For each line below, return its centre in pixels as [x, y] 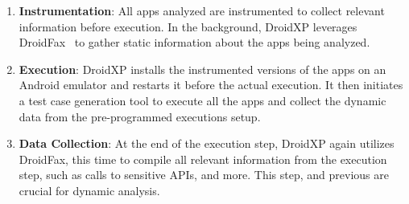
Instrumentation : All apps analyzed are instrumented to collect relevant [202, 10]
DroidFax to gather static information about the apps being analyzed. [194, 42]
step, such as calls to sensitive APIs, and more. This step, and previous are [204, 175]
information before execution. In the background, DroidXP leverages [188, 26]
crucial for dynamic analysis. [89, 190]
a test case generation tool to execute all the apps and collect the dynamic [202, 100]
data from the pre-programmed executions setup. [140, 116]
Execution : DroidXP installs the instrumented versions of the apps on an [202, 69]
